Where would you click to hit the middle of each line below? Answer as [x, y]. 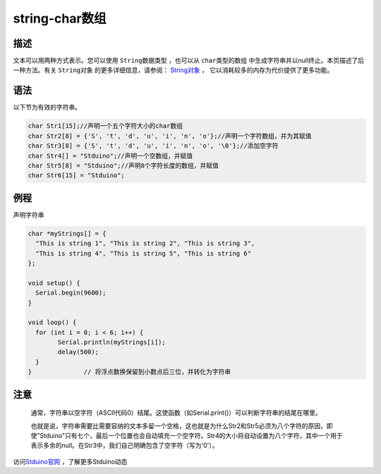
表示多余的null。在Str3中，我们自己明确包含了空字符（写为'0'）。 [125, 446]
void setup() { [54, 283]
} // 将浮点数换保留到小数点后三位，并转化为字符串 [129, 372]
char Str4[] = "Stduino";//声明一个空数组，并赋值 [110, 156]
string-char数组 [60, 18]
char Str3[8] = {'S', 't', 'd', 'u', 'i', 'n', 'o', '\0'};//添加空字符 [153, 146]
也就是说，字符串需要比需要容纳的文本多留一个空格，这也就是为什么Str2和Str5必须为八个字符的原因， [179, 426]
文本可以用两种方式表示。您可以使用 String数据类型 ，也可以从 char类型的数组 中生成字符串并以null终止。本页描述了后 [189, 61]
